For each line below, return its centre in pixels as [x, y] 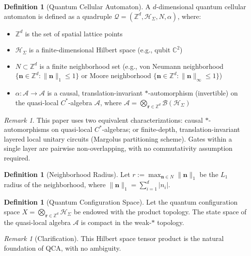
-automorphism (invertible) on [193, 93]
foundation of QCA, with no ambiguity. [63, 248]
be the [209, 174]
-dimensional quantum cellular [201, 6]
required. [17, 157]
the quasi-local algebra [37, 222]
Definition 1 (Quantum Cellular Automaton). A [77, 6]
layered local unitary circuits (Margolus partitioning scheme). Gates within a [118, 138]
